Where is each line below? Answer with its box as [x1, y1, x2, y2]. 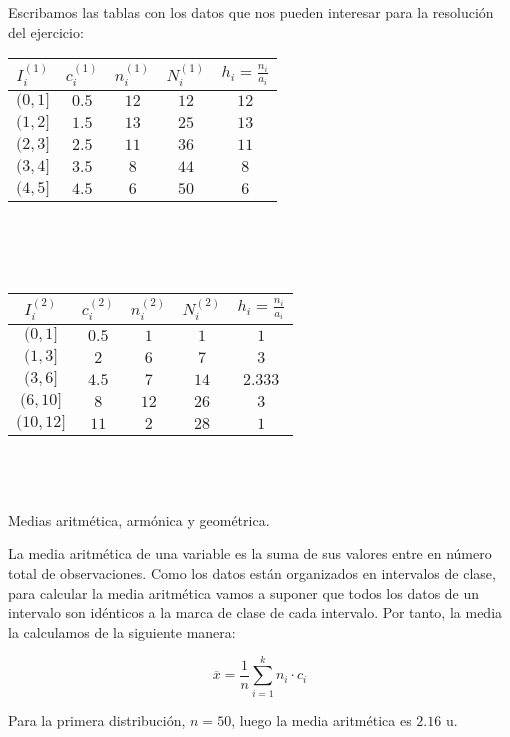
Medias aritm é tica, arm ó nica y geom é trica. [8, 509, 270, 530]
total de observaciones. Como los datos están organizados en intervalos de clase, [8, 563, 496, 584]
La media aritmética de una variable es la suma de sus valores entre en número [8, 543, 492, 564]
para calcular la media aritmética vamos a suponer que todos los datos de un [8, 582, 480, 603]
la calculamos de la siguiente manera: [8, 621, 236, 642]
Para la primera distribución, [8, 709, 186, 730]
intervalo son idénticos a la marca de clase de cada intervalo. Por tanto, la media [8, 602, 503, 623]
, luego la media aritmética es [231, 709, 412, 730]
